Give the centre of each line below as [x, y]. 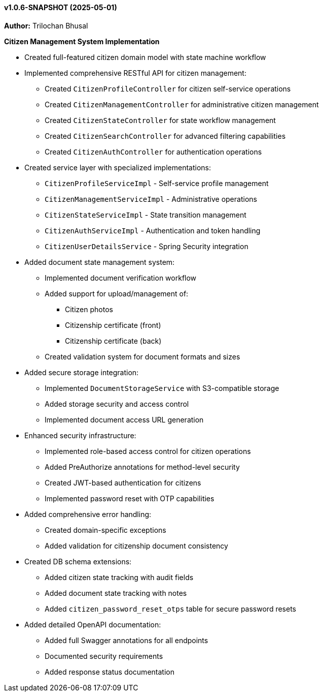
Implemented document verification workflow [121, 278]
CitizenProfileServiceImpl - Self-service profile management [157, 183]
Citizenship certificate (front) [113, 325]
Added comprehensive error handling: [88, 514]
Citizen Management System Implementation [82, 41]
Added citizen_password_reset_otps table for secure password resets [170, 609]
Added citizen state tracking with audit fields [119, 577]
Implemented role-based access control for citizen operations [148, 451]
